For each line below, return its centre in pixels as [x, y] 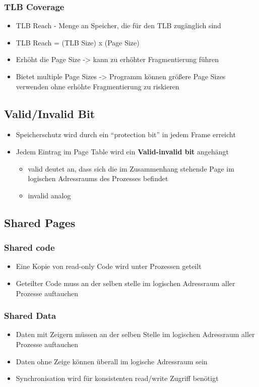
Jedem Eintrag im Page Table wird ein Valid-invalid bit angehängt [122, 151]
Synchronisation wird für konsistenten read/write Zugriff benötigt [117, 378]
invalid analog [49, 195]
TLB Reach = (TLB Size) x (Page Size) [78, 42]
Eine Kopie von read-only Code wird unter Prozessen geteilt [109, 266]
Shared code [29, 247]
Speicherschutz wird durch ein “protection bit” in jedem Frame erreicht [126, 134]
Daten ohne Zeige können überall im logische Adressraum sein [112, 361]
